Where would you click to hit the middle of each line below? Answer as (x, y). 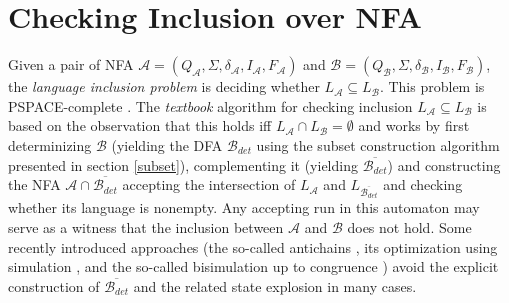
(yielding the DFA (167, 144)
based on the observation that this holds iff (140, 125)
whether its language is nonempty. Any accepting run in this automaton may (244, 207)
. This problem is (432, 86)
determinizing (50, 144)
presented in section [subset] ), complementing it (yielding (183, 164)
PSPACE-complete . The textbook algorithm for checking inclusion (210, 105)
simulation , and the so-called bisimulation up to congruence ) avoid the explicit (253, 266)
